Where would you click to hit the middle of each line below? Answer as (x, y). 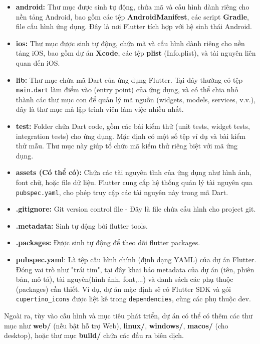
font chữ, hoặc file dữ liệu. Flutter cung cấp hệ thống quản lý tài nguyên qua (134, 182)
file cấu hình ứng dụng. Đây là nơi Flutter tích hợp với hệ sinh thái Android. (134, 26)
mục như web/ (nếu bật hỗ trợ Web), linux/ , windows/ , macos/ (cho (116, 325)
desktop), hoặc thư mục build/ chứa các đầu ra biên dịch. (94, 335)
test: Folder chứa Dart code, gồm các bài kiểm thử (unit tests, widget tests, (133, 126)
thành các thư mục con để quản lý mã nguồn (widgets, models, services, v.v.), (136, 99)
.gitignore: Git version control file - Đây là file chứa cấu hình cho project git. (136, 209)
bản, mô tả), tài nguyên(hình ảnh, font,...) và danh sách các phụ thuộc (124, 279)
